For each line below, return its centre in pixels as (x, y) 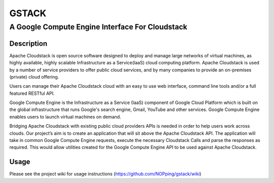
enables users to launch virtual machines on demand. (65, 117)
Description (28, 43)
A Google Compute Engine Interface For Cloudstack (98, 27)
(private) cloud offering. (34, 77)
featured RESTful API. (32, 93)
